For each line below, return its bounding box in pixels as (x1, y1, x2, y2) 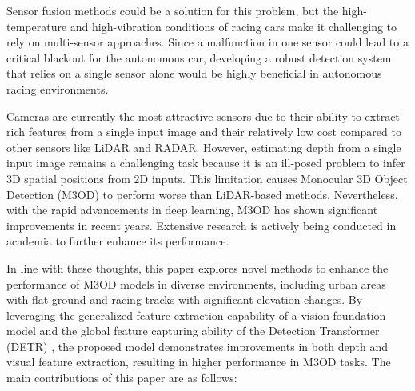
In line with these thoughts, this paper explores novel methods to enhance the (6, 259, 389, 276)
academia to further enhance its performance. (6, 233, 229, 249)
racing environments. (6, 80, 109, 97)
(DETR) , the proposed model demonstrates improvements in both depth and (6, 337, 389, 354)
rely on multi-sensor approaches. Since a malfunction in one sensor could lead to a (6, 34, 409, 50)
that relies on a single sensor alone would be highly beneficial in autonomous (6, 65, 382, 82)
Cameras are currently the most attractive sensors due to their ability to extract (6, 107, 400, 124)
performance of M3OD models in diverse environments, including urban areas (6, 275, 386, 292)
